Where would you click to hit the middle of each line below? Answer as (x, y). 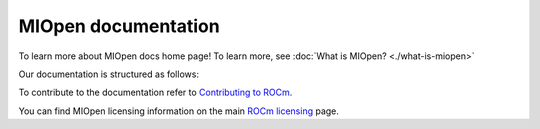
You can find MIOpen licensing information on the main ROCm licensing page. (179, 111)
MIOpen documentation (119, 26)
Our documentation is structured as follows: (109, 74)
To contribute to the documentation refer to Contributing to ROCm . (155, 92)
